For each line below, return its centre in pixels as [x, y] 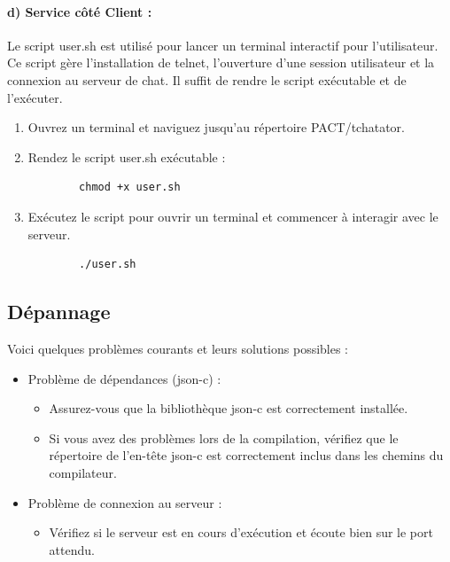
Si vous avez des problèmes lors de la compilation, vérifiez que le [224, 437]
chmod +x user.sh [130, 187]
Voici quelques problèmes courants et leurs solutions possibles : [178, 348]
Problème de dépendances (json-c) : [124, 378]
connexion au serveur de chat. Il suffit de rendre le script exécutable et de [207, 79]
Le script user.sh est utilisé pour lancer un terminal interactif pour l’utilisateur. [223, 45]
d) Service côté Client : [80, 11]
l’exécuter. [35, 97]
